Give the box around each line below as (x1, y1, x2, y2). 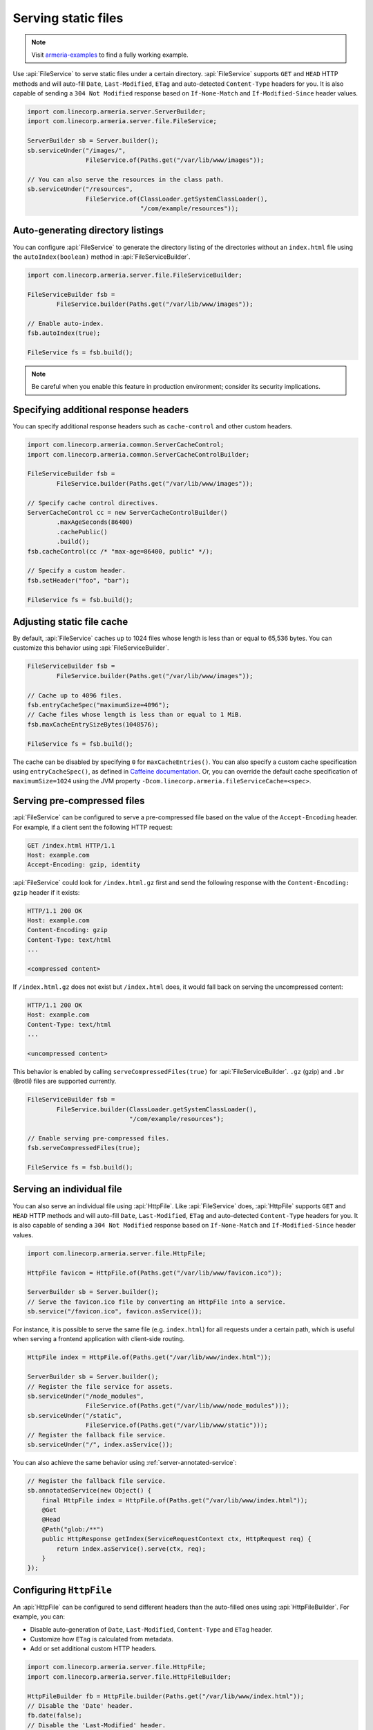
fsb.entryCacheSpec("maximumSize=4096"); (27, 701, 170, 709)
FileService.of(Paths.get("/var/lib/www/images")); (85, 156, 265, 164)
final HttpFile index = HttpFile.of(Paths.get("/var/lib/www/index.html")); (41, 1496, 308, 1504)
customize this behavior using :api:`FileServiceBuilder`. (12, 644, 169, 652)
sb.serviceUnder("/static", (27, 1412, 122, 1419)
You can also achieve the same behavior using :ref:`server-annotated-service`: (12, 1458, 238, 1466)
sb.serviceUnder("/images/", (27, 146, 126, 154)
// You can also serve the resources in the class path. (27, 175, 224, 183)
